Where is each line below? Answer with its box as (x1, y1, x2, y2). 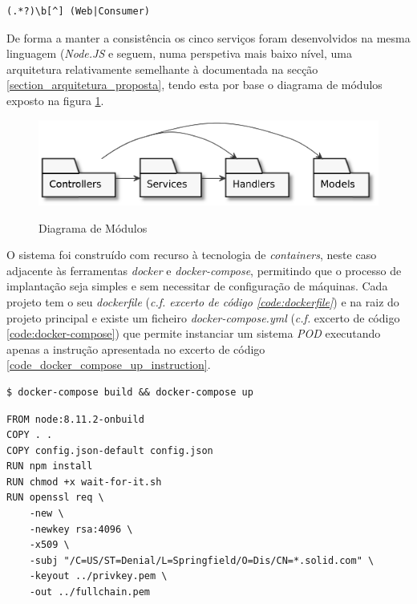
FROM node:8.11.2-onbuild (6, 413, 144, 425)
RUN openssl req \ (6, 492, 104, 504)
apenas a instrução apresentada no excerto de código (6, 340, 265, 357)
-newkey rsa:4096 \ (29, 523, 133, 535)
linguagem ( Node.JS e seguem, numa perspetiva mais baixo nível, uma (6, 45, 352, 62)
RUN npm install (6, 460, 93, 472)
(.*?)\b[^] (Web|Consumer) (6, 6, 150, 17)
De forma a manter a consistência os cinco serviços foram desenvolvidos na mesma (6, 29, 411, 46)
